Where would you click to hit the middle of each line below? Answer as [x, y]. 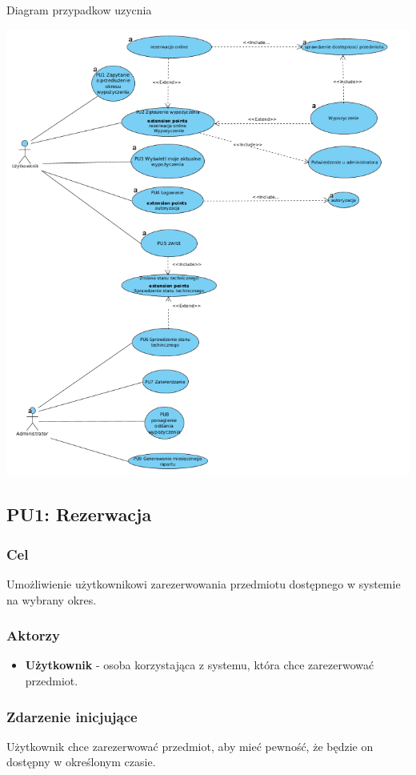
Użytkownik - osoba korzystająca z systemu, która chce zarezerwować [200, 665]
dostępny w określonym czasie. [81, 762]
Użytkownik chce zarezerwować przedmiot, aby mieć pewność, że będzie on [190, 746]
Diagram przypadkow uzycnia [79, 10]
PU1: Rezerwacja [79, 514]
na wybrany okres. [52, 599]
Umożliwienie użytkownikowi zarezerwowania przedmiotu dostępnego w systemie [204, 584]
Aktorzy [33, 635]
